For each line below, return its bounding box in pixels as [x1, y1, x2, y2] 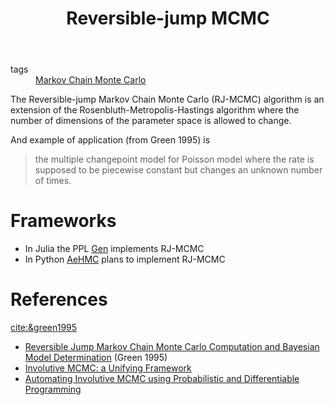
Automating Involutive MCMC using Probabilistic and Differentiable [24, 373, 300, 385]
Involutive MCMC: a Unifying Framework [24, 362, 192, 374]
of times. [34, 175, 72, 187]
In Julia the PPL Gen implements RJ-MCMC [24, 243, 205, 255]
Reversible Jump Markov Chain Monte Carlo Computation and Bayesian [24, 341, 320, 353]
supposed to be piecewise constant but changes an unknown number [34, 164, 323, 176]
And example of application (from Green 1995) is [10, 134, 211, 146]
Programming [24, 383, 82, 396]
